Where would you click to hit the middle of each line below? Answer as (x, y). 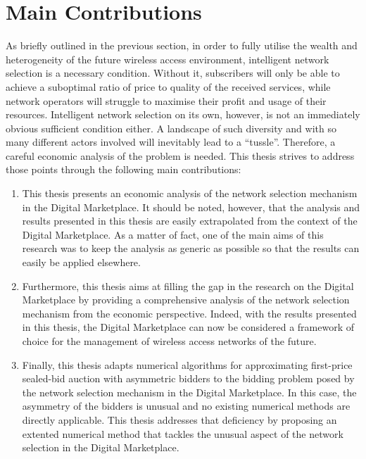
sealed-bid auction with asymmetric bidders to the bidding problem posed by (188, 378)
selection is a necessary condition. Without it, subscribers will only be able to (173, 73)
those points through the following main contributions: (124, 169)
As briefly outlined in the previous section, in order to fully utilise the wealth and (182, 45)
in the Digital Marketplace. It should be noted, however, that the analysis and (191, 207)
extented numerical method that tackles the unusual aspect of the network (183, 433)
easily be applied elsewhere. (81, 262)
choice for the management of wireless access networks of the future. (169, 341)
